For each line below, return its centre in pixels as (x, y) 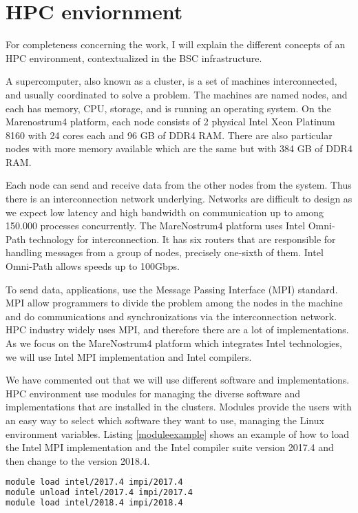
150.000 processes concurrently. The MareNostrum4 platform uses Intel (156, 226)
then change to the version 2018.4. (78, 460)
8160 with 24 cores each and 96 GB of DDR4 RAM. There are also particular (169, 135)
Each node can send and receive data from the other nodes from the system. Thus (179, 185)
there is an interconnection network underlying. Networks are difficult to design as (179, 199)
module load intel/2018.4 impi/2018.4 (94, 503)
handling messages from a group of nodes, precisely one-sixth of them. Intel (165, 252)
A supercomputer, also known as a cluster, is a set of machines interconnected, (171, 81)
